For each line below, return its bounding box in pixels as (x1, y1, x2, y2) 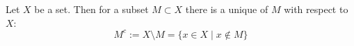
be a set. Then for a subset (34, 2, 149, 16)
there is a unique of (185, 2, 268, 16)
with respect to (284, 2, 348, 16)
